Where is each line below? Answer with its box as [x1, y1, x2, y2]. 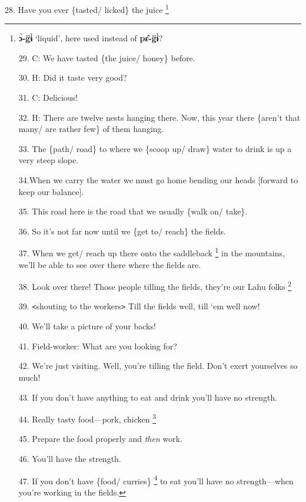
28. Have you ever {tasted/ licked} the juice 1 [5, 2, 169, 15]
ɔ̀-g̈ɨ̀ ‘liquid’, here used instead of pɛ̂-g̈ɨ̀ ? [18, 32, 163, 44]
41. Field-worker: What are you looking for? [18, 339, 177, 352]
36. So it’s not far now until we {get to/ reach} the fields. [18, 224, 226, 237]
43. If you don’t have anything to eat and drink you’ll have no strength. [18, 391, 278, 403]
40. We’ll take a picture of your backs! [18, 320, 156, 332]
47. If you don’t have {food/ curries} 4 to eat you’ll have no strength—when [18, 473, 294, 487]
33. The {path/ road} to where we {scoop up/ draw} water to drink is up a [18, 142, 292, 154]
